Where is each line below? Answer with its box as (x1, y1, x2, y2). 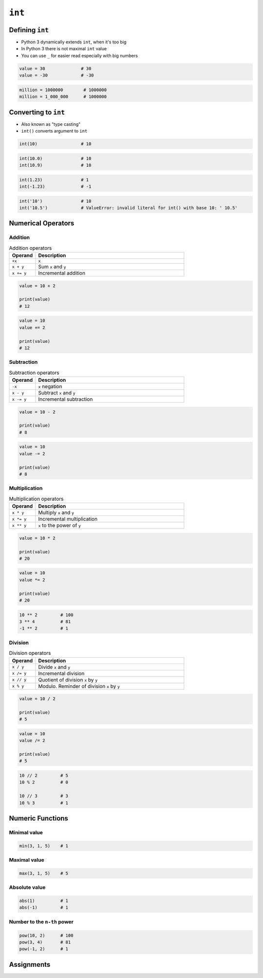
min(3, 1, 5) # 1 (19, 843, 68, 848)
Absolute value (9, 884, 46, 891)
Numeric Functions (9, 814, 68, 822)
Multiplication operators (9, 495, 64, 502)
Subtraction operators (9, 369, 59, 376)
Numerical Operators (9, 219, 75, 228)
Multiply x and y (38, 509, 75, 516)
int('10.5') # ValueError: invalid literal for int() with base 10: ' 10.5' (19, 205, 238, 211)
